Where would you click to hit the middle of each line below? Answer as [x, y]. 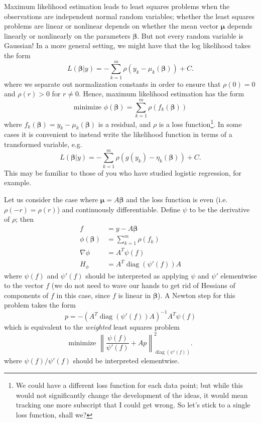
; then [25, 219]
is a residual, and [124, 124]
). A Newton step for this [196, 295]
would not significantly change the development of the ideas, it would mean [132, 395]
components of [26, 295]
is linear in [135, 295]
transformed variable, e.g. [43, 144]
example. [18, 182]
